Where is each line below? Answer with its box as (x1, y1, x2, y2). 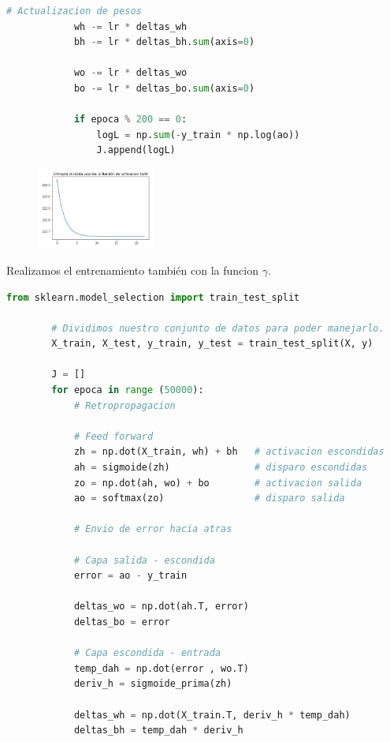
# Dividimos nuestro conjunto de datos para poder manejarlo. (51, 322, 384, 334)
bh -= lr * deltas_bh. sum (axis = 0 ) (73, 36, 255, 48)
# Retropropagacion (73, 399, 176, 411)
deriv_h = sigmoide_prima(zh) (73, 678, 232, 690)
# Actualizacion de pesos (6, 6, 142, 17)
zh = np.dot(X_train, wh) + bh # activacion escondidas (73, 446, 384, 458)
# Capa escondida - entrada (73, 647, 221, 659)
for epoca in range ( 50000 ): (51, 384, 204, 396)
